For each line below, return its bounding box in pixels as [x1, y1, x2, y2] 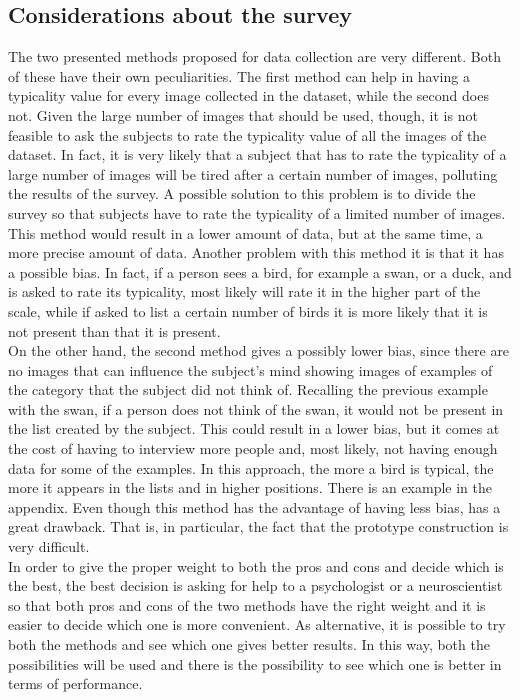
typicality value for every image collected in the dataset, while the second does [8, 85, 489, 106]
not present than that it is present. [8, 320, 221, 341]
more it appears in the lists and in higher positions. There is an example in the [8, 477, 493, 498]
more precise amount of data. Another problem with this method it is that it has [8, 242, 504, 263]
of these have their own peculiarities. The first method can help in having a [8, 65, 470, 86]
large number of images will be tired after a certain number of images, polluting [8, 163, 498, 184]
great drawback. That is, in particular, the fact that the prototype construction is [8, 516, 509, 537]
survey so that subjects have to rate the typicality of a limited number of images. [8, 202, 506, 223]
